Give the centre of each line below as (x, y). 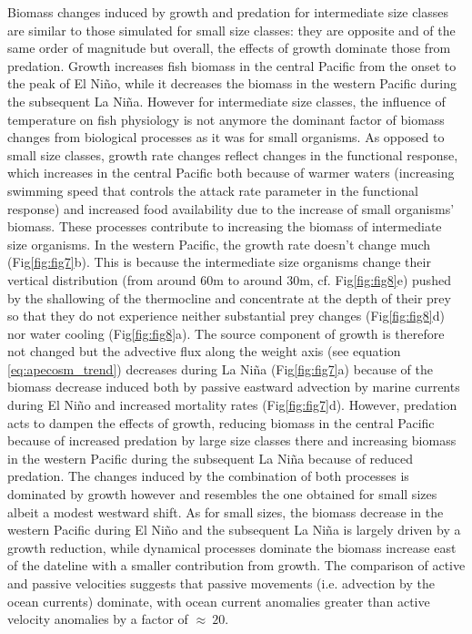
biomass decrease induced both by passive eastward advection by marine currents (234, 387)
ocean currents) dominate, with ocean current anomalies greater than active (219, 601)
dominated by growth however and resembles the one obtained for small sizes (222, 494)
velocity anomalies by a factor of (98, 619)
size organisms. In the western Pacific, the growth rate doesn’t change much (219, 244)
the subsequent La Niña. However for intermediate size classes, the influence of (226, 101)
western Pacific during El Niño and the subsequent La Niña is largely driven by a (234, 530)
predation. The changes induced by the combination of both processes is (208, 476)
